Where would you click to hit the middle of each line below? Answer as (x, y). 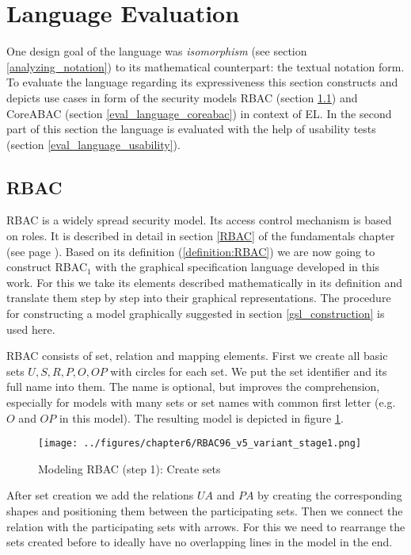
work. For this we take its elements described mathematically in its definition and (205, 282)
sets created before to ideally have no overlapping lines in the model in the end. (200, 542)
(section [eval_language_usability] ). (93, 144)
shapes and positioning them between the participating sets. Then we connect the (205, 511)
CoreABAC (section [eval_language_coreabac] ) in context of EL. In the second (199, 113)
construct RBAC (47, 267)
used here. (31, 329)
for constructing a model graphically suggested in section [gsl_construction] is (196, 314)
